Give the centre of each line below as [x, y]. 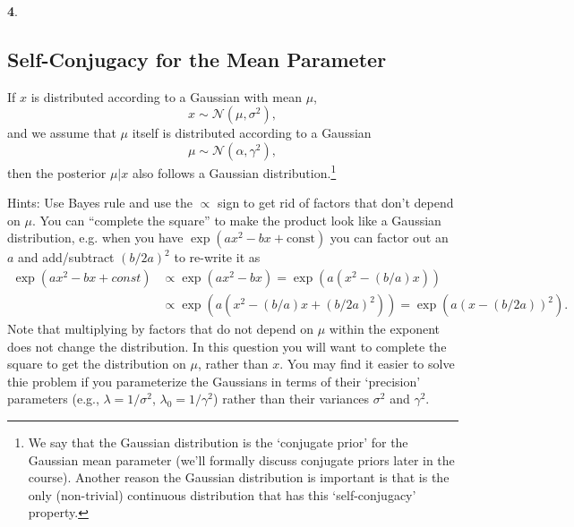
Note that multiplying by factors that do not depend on [160, 329]
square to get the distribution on [97, 364]
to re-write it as [217, 257]
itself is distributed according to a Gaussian [252, 133]
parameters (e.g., [53, 399]
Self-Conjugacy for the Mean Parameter [197, 59]
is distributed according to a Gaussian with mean [166, 96]
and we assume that [62, 133]
